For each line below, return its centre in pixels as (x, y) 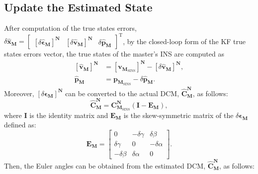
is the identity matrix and (69, 115)
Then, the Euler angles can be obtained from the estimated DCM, (105, 165)
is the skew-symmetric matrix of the (178, 115)
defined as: (20, 125)
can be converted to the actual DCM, (122, 93)
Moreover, (19, 93)
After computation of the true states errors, (70, 28)
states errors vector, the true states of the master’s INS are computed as (114, 54)
